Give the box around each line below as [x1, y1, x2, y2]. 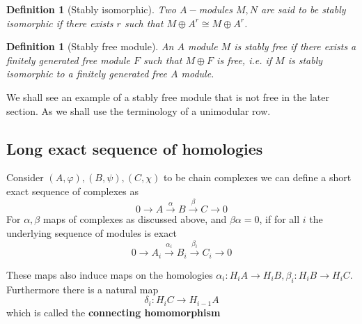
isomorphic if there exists [6, 15, 113, 30]
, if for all [259, 212, 300, 226]
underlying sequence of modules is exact [6, 225, 177, 240]
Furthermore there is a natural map [6, 281, 159, 296]
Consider [6, 170, 44, 185]
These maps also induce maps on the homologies [6, 267, 213, 281]
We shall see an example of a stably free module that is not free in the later [6, 89, 329, 104]
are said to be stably [261, 2, 346, 16]
